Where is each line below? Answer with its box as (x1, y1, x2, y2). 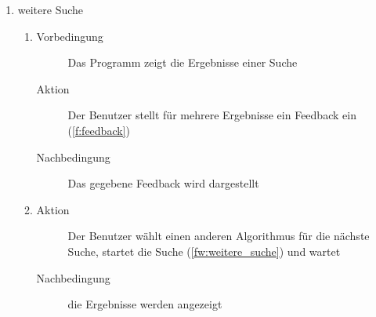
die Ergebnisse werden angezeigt (67, 296, 222, 312)
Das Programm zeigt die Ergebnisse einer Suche (67, 54, 298, 71)
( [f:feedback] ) (67, 122, 130, 138)
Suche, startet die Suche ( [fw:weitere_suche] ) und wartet (67, 242, 341, 259)
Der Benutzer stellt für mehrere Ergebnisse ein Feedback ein (67, 107, 356, 123)
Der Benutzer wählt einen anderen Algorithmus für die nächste (67, 228, 370, 244)
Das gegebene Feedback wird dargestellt (67, 175, 259, 191)
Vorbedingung (36, 27, 103, 44)
